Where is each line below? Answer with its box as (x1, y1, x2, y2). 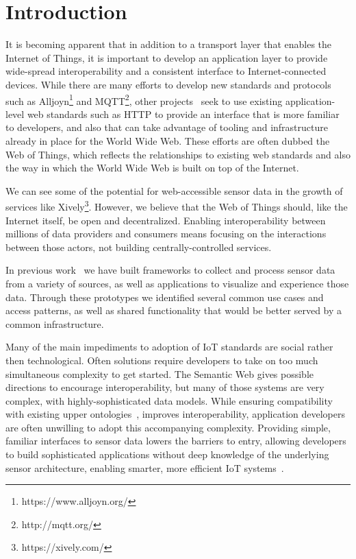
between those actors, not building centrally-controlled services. (5, 239, 272, 254)
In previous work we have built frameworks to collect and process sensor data (5, 263, 335, 277)
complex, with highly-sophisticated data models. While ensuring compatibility (5, 393, 333, 407)
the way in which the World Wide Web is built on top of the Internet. (5, 160, 299, 175)
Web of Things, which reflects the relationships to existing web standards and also (5, 147, 351, 161)
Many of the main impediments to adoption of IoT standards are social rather (5, 340, 333, 354)
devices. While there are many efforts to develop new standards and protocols (5, 77, 331, 91)
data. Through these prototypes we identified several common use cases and (5, 289, 324, 304)
